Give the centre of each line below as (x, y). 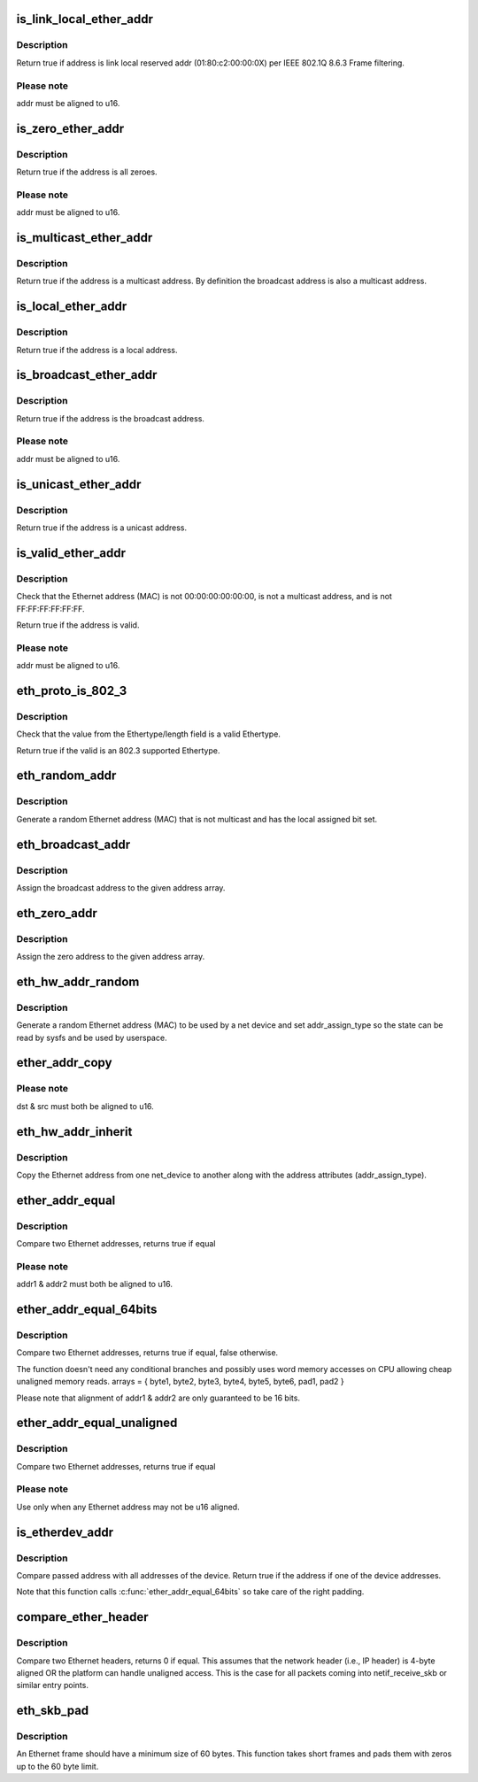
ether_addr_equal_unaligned (97, 1423)
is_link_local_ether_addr (85, 19)
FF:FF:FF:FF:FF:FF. (50, 609)
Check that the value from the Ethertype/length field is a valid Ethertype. (148, 734)
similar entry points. (52, 1686)
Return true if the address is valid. (78, 625)
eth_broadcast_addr (73, 844)
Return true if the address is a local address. (97, 350)
